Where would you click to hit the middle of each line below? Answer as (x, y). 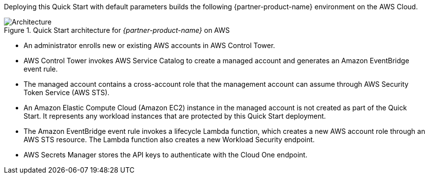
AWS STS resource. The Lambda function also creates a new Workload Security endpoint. (169, 140)
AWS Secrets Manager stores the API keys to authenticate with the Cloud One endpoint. (166, 155)
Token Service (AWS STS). (67, 92)
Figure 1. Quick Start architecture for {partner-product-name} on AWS (117, 30)
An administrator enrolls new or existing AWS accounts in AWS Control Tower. (149, 45)
